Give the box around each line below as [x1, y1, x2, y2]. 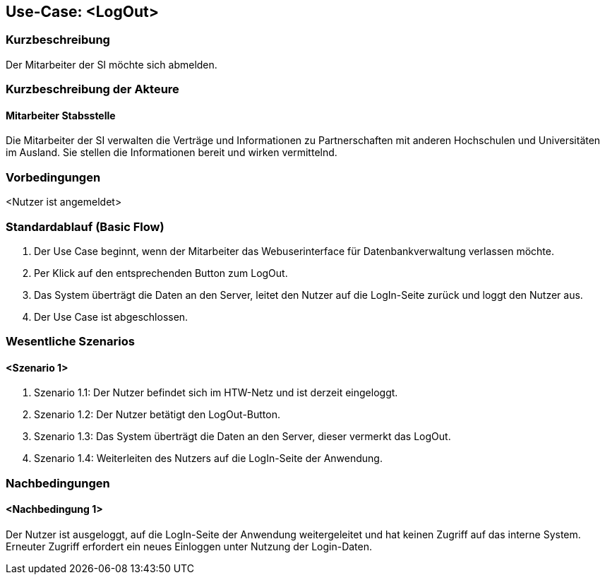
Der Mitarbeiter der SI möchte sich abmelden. [6, 58, 217, 71]
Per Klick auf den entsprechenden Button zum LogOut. [34, 266, 288, 279]
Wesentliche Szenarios [6, 334, 135, 349]
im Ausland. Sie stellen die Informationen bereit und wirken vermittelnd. [6, 146, 337, 159]
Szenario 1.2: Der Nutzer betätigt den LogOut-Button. [34, 408, 280, 421]
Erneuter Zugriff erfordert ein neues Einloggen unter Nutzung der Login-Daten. [6, 540, 373, 553]
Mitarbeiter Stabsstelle [6, 109, 116, 122]
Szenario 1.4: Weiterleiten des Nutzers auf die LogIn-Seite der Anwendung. [34, 452, 383, 465]
